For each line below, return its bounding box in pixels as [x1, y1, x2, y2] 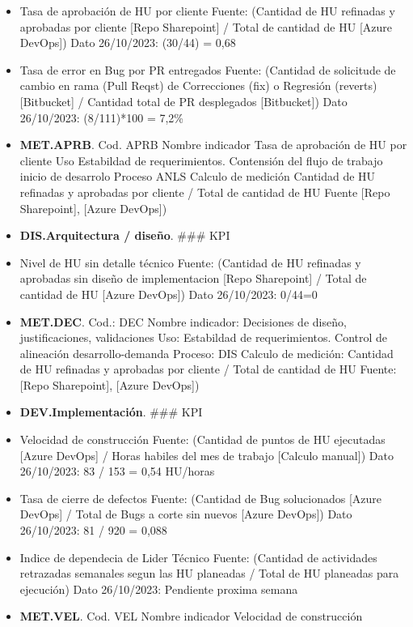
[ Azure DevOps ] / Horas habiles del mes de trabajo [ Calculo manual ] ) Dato [19, 446, 394, 463]
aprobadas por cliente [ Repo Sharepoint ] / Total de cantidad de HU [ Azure [19, 18, 392, 35]
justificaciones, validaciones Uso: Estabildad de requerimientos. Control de [19, 329, 388, 346]
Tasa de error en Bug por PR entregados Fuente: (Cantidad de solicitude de [19, 61, 396, 78]
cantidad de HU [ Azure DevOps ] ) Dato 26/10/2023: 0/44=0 [19, 285, 318, 302]
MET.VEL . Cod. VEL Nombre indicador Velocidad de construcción [19, 608, 363, 625]
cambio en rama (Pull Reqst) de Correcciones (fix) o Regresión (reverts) [19, 77, 377, 94]
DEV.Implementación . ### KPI [19, 403, 203, 420]
